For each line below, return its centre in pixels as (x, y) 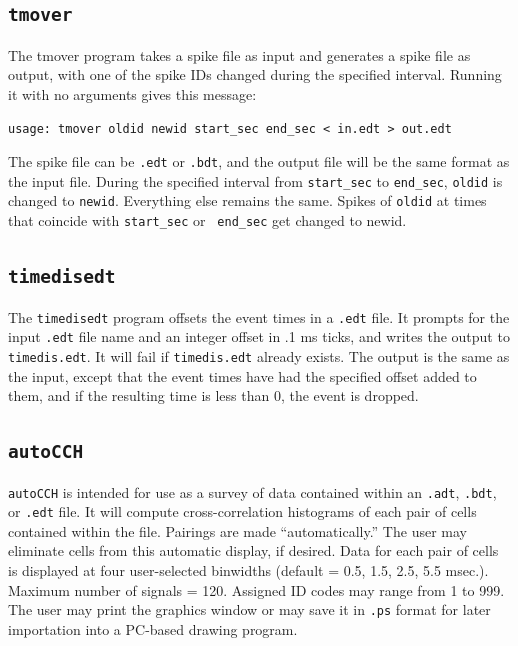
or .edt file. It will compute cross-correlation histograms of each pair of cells (242, 511)
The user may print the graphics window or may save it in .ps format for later (249, 609)
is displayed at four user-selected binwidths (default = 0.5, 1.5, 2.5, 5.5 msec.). (248, 570)
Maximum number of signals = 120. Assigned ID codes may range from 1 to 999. (256, 589)
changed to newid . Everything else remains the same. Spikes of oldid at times (247, 200)
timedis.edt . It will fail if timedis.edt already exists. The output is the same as (259, 355)
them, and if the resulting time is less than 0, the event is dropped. (213, 395)
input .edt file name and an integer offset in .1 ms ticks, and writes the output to (259, 336)
